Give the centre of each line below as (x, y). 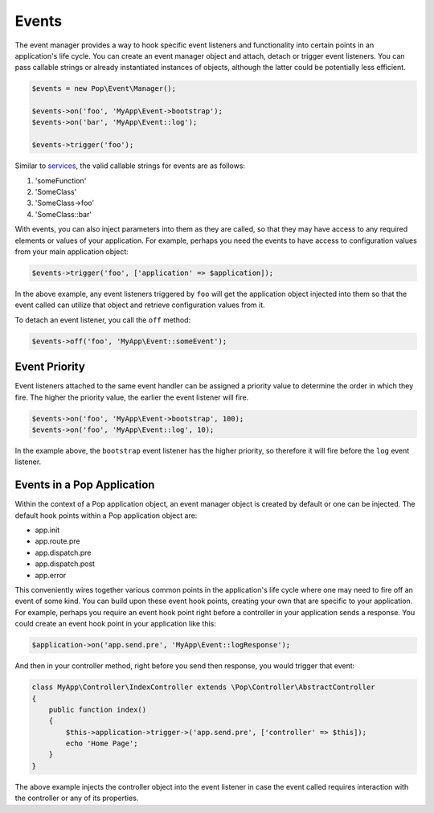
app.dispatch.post (65, 564)
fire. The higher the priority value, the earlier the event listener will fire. (132, 397)
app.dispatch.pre (63, 552)
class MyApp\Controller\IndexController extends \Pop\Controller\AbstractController (203, 687)
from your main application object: (72, 251)
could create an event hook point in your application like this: (116, 624)
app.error (51, 575)
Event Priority (50, 367)
